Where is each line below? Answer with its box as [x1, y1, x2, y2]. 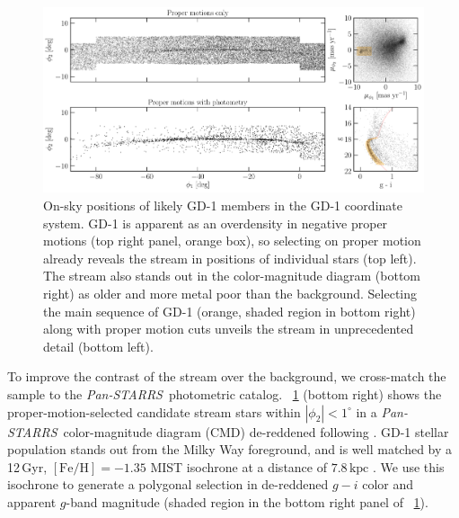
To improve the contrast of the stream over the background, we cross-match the [7, 367, 446, 386]
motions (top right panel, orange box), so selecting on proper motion [43, 231, 421, 250]
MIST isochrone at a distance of [150, 457, 327, 476]
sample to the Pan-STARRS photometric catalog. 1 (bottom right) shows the [7, 384, 442, 403]
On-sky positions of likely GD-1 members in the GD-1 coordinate [43, 195, 402, 214]
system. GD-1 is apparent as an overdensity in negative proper [43, 213, 388, 232]
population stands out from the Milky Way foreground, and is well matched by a [7, 440, 453, 459]
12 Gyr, [7, 457, 48, 476]
